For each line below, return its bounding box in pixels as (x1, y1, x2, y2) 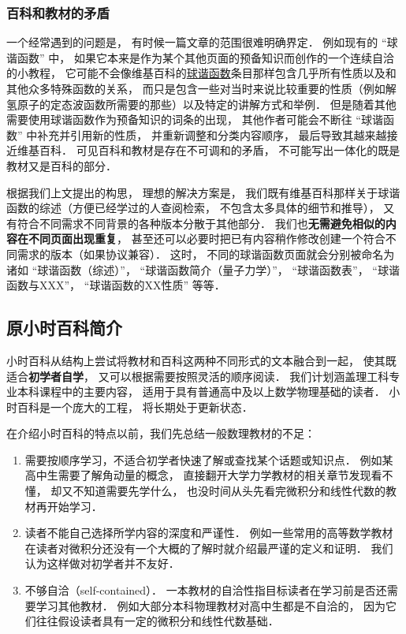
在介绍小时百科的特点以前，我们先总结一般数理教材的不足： (6, 425, 315, 442)
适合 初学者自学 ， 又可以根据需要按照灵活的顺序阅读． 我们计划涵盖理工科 (6, 367, 389, 384)
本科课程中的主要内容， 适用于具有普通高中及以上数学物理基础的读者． (17, 383, 386, 400)
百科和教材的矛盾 (6, 2, 110, 22)
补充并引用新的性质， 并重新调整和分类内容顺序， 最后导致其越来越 (37, 126, 387, 143)
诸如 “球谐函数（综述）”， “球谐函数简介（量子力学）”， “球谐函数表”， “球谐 (6, 261, 400, 278)
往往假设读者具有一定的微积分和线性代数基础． (35, 613, 279, 629)
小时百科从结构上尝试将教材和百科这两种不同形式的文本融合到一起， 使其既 (6, 352, 397, 368)
